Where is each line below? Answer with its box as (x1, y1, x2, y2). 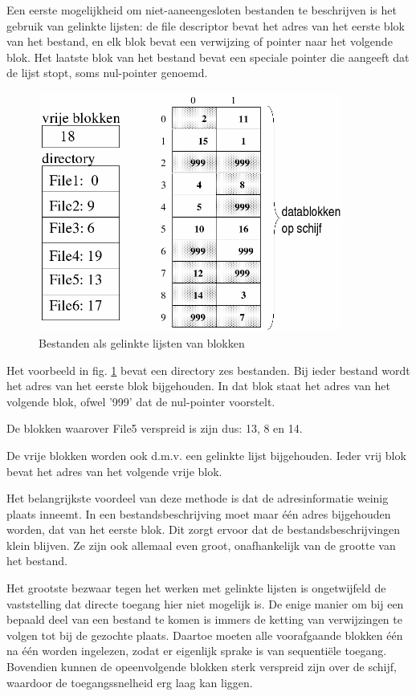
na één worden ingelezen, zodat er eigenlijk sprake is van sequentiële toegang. (6, 642, 387, 659)
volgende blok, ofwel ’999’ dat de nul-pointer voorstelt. (6, 393, 275, 409)
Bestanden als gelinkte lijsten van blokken (39, 334, 245, 351)
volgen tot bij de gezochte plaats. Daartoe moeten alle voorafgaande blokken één (6, 626, 403, 643)
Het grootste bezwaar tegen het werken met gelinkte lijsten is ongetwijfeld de (6, 580, 386, 596)
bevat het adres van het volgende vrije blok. (6, 462, 222, 479)
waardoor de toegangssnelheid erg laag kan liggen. (6, 674, 253, 690)
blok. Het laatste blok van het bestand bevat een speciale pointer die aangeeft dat (6, 48, 410, 65)
